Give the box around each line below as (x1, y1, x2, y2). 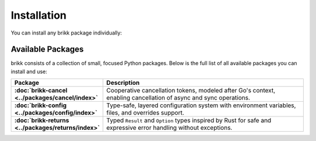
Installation (11, 9, 67, 22)
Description (106, 79, 140, 87)
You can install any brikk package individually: (11, 29, 122, 36)
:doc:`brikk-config (14, 101, 67, 109)
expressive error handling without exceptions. (106, 123, 232, 132)
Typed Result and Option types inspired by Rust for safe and (106, 116, 272, 125)
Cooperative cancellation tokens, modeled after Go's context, (106, 87, 276, 95)
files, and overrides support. (106, 109, 184, 117)
